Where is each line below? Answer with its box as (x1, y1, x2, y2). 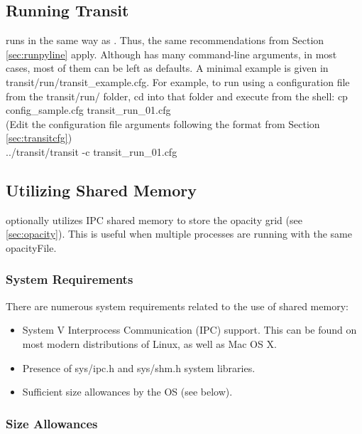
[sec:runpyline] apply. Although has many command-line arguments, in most (6, 46, 337, 61)
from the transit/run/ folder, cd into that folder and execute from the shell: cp (6, 88, 348, 103)
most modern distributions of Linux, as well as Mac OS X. (22, 336, 277, 351)
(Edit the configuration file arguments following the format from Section (6, 116, 320, 131)
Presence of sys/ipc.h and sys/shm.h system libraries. (22, 360, 256, 375)
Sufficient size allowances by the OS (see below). (22, 384, 233, 399)
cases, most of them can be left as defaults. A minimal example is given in (6, 60, 329, 75)
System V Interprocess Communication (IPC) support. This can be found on (22, 322, 357, 337)
